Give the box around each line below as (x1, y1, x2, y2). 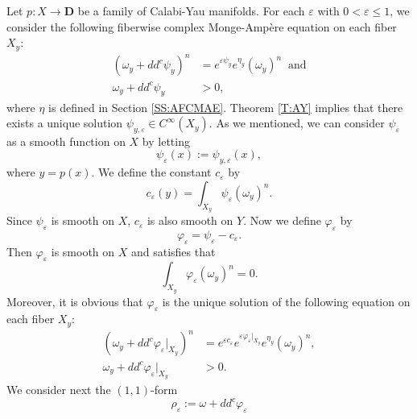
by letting (142, 132, 190, 149)
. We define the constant (91, 164, 212, 180)
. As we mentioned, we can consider (208, 114, 385, 131)
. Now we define (243, 212, 321, 229)
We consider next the (6, 381, 111, 398)
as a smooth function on (6, 132, 126, 149)
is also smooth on (147, 212, 233, 229)
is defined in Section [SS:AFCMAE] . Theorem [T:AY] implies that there (48, 98, 403, 115)
